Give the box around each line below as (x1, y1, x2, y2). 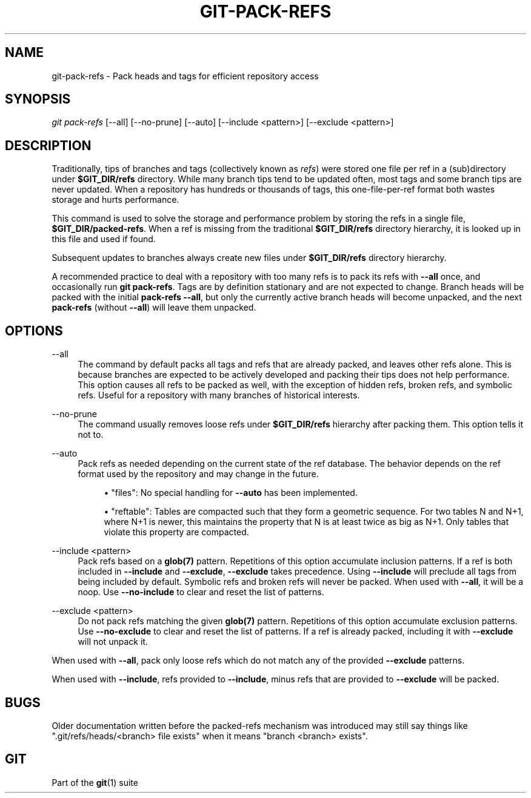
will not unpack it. (78, 636, 148, 647)
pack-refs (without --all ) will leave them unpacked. (52, 302, 256, 313)
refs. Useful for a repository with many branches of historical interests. (78, 390, 360, 401)
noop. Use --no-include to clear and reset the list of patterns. (78, 587, 324, 598)
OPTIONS (5, 323, 63, 338)
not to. (78, 429, 104, 440)
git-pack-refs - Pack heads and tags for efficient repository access (52, 70, 319, 81)
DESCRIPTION (5, 137, 92, 153)
